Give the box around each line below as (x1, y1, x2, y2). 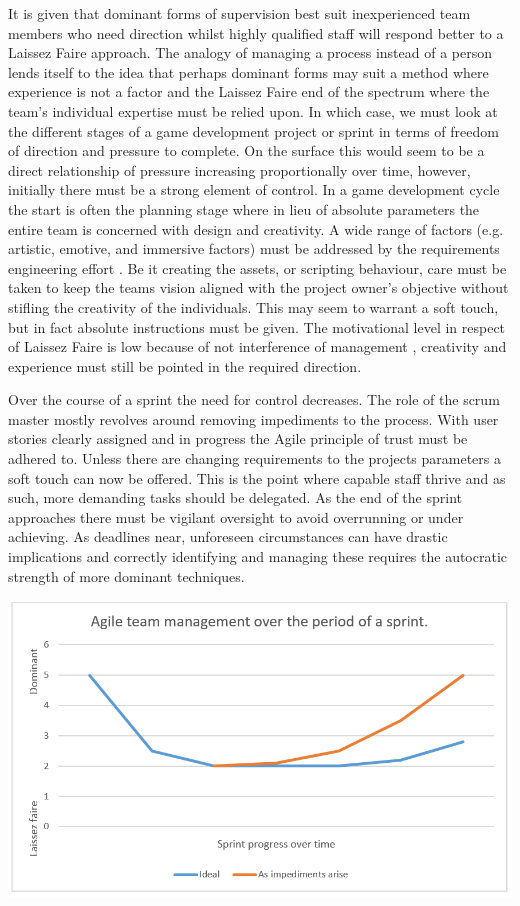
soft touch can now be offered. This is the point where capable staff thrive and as (8, 467, 506, 488)
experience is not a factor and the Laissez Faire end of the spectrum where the (8, 81, 490, 102)
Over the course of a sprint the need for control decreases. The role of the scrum (8, 389, 500, 410)
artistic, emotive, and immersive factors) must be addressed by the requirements (8, 238, 500, 259)
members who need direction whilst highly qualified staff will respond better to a (8, 22, 504, 43)
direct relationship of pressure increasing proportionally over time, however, (8, 159, 471, 180)
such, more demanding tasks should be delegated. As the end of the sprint (8, 487, 462, 508)
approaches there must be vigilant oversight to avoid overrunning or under (8, 506, 464, 527)
